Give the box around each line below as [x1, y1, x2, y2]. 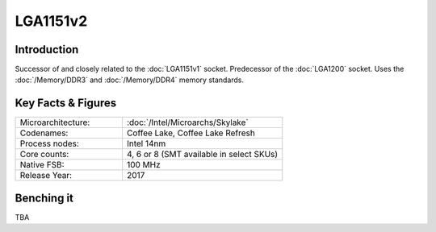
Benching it [15, 191, 74, 205]
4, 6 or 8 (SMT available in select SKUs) [126, 149, 279, 160]
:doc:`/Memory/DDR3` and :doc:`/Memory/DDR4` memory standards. [15, 75, 245, 85]
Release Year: [19, 170, 73, 181]
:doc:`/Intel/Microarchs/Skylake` [126, 117, 249, 128]
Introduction [15, 43, 79, 56]
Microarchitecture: [19, 117, 90, 128]
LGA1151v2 [15, 12, 88, 30]
